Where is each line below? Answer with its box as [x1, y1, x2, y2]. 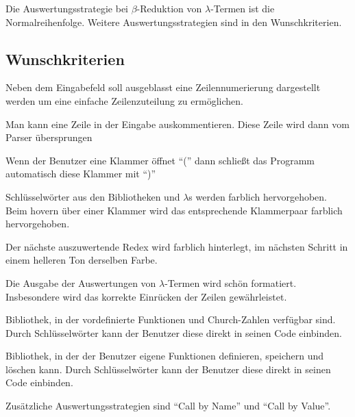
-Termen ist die [210, 1, 275, 15]
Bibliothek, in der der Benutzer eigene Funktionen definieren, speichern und [5, 349, 324, 363]
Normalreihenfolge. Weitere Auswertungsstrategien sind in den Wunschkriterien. [5, 14, 342, 29]
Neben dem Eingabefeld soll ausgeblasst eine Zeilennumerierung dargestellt [5, 80, 321, 94]
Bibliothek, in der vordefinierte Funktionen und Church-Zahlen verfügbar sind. [5, 312, 336, 327]
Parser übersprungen [5, 130, 93, 144]
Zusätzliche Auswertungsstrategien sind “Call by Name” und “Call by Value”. [5, 399, 331, 413]
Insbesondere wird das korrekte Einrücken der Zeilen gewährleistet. [5, 289, 287, 303]
